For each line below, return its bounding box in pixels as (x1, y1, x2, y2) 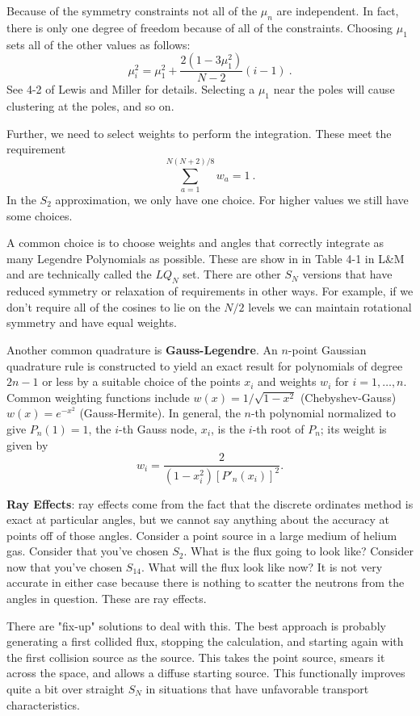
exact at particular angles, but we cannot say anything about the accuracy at (6, 511, 389, 528)
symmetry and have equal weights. (6, 314, 177, 331)
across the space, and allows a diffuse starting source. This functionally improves (6, 664, 405, 681)
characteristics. (6, 696, 80, 713)
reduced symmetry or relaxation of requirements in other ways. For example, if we (6, 283, 414, 299)
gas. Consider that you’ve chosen (6, 542, 169, 559)
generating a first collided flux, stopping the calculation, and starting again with (6, 633, 404, 650)
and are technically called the (6, 266, 152, 283)
